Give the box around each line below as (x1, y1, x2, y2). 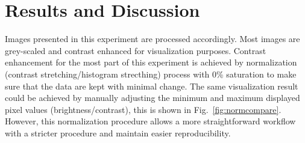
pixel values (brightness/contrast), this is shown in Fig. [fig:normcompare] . (5, 103, 281, 115)
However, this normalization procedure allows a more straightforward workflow (5, 115, 296, 127)
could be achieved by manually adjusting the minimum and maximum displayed (5, 91, 300, 104)
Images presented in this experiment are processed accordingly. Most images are (5, 32, 300, 45)
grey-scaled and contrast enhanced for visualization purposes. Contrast (5, 44, 266, 56)
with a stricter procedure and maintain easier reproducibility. (5, 126, 231, 139)
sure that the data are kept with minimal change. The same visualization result (5, 79, 298, 92)
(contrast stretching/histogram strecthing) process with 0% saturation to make (5, 67, 297, 80)
